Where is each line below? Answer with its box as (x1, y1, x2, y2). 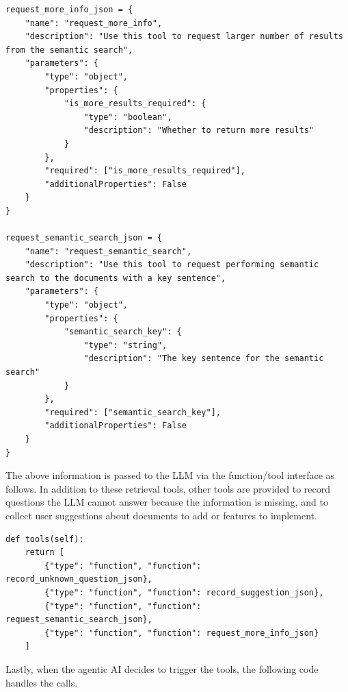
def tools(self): (5, 534, 84, 544)
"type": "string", (83, 340, 168, 350)
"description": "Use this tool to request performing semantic (25, 260, 319, 270)
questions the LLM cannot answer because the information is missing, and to (5, 495, 328, 509)
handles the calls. (5, 675, 78, 689)
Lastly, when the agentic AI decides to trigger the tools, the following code (5, 661, 319, 676)
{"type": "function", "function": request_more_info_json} (44, 628, 319, 638)
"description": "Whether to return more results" (83, 125, 314, 136)
